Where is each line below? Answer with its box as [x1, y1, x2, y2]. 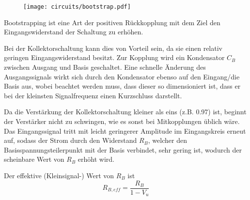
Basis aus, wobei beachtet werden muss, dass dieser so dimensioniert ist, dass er [4, 81, 241, 91]
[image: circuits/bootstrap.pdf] [23, 3, 131, 10]
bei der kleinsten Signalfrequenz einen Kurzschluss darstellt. [4, 90, 182, 100]
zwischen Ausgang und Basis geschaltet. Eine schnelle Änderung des [4, 62, 206, 72]
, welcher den [148, 135, 187, 145]
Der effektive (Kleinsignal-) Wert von [4, 170, 114, 180]
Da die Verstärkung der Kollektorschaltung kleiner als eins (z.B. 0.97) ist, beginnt [4, 107, 247, 117]
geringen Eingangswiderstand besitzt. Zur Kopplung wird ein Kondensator [4, 52, 225, 62]
